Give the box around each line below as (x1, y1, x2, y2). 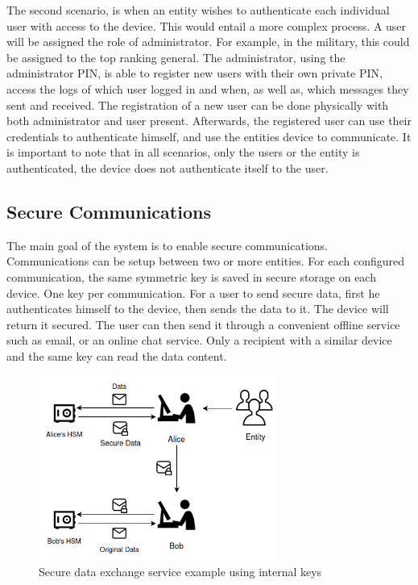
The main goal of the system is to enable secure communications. (6, 236, 328, 253)
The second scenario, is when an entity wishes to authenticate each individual (6, 2, 390, 18)
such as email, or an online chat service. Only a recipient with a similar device (6, 332, 392, 349)
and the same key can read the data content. (6, 347, 227, 364)
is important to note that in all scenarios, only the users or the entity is (6, 144, 360, 161)
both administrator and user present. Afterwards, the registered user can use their (6, 112, 412, 129)
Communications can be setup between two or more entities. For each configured (6, 253, 405, 270)
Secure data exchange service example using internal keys (39, 562, 322, 579)
